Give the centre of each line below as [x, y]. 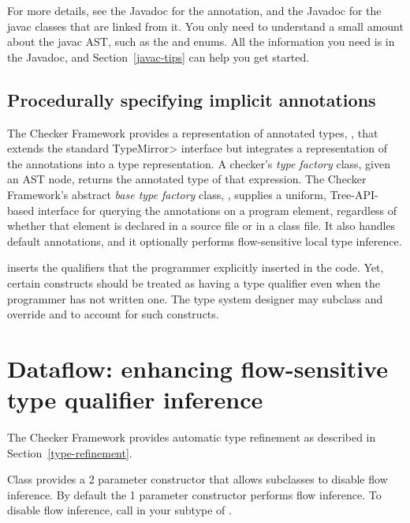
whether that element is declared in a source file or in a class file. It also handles [201, 226]
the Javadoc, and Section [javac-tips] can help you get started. [158, 56]
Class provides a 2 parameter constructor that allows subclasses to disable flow [198, 479]
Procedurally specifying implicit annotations [192, 99]
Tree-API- [354, 194]
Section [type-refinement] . [70, 452]
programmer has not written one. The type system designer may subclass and [195, 298]
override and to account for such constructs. [113, 314]
